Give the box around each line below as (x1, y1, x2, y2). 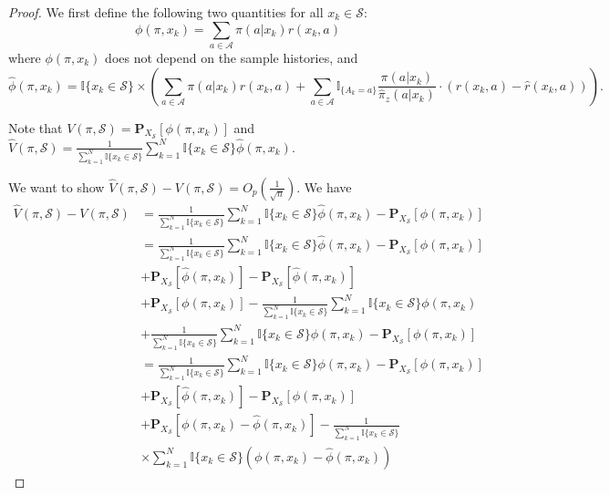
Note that (8, 118, 63, 137)
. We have (296, 177, 352, 196)
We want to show (8, 177, 105, 196)
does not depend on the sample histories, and (105, 47, 358, 67)
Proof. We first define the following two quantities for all (8, 3, 324, 21)
